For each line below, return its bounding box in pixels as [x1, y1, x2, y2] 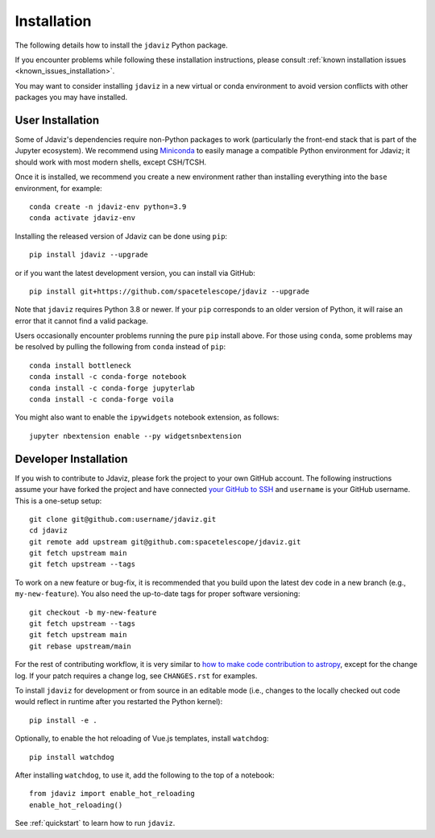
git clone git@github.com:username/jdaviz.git [29, 515, 217, 523]
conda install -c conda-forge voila [29, 395, 174, 404]
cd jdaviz [29, 526, 68, 536]
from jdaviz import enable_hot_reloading [29, 789, 195, 798]
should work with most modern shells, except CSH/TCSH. [14, 157, 207, 167]
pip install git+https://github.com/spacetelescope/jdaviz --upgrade [29, 286, 310, 296]
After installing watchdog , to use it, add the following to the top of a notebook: [14, 770, 275, 780]
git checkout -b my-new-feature [29, 607, 157, 617]
